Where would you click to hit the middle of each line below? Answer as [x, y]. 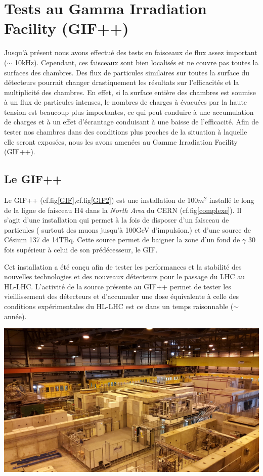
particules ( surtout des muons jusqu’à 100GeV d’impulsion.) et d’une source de [128, 229]
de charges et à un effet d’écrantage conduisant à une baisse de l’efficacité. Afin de [131, 122]
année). [15, 316]
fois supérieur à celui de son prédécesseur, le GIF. [81, 250]
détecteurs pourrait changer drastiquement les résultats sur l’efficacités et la [122, 82]
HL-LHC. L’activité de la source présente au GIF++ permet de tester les [118, 286]
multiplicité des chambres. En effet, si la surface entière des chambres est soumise [130, 92]
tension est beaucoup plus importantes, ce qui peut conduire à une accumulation [129, 112]
